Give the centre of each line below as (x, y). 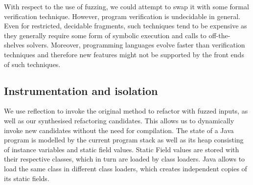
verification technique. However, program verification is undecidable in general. (122, 16)
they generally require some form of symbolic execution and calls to (105, 35)
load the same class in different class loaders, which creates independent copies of (126, 168)
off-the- (219, 35)
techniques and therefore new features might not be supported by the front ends (124, 54)
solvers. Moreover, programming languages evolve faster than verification (136, 45)
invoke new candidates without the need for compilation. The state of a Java (119, 130)
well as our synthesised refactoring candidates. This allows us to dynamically (119, 120)
